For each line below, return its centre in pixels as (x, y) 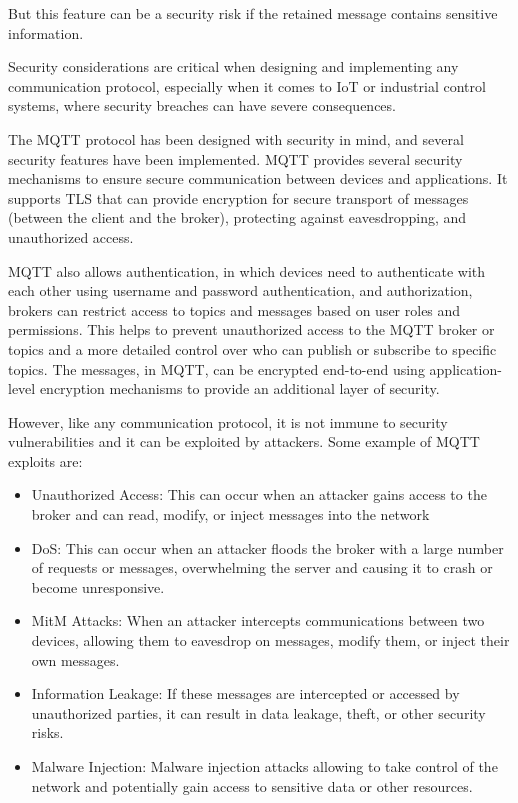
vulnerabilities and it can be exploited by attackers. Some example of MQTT (244, 441)
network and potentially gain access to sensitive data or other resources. (252, 785)
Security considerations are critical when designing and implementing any (233, 66)
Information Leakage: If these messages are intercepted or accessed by (245, 693)
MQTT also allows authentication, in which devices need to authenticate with (246, 270)
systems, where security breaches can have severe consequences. (202, 105)
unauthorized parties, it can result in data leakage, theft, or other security (258, 712)
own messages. (75, 659)
